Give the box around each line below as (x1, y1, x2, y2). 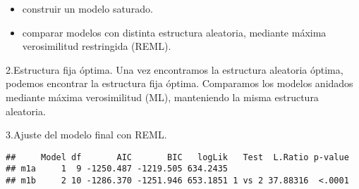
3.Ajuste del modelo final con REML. (6, 127, 167, 142)
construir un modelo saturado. (22, 1, 153, 15)
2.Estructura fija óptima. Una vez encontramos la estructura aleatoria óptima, (6, 62, 343, 77)
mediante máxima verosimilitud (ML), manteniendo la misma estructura (6, 89, 319, 104)
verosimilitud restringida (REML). (22, 39, 171, 53)
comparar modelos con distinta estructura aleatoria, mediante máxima (22, 25, 327, 39)
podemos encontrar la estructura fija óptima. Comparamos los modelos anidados (6, 76, 353, 91)
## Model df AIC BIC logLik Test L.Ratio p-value (6, 152, 349, 162)
